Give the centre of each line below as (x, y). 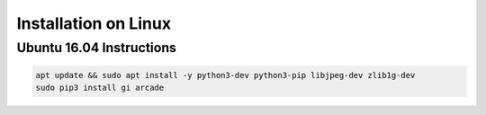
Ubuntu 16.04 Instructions (97, 48)
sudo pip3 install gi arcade (100, 88)
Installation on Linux (94, 23)
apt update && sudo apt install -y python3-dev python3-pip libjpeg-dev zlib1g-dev (225, 75)
